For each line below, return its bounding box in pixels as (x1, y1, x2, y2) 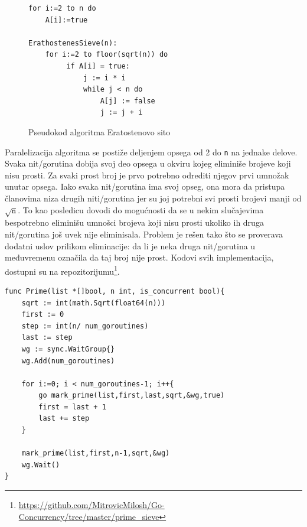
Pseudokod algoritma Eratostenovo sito (28, 125, 171, 138)
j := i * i (83, 73, 126, 82)
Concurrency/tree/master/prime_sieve (18, 510, 159, 522)
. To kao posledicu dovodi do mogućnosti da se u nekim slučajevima (18, 203, 264, 216)
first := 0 (21, 310, 64, 319)
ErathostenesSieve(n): (28, 38, 117, 47)
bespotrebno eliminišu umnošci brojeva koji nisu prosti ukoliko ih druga (5, 216, 264, 229)
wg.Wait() (21, 460, 60, 469)
